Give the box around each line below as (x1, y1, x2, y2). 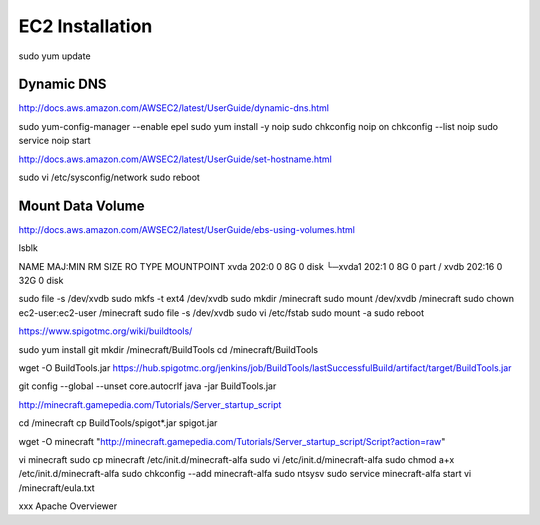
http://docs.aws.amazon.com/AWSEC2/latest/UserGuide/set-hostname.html (18, 153, 332, 165)
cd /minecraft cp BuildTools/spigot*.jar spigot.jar (18, 417, 218, 429)
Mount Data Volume (18, 197, 145, 214)
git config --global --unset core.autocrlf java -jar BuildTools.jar (18, 380, 277, 392)
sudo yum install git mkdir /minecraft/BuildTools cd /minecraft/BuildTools (18, 343, 319, 355)
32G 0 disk (18, 275, 64, 287)
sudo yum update (18, 50, 91, 62)
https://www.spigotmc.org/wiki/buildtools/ (18, 325, 193, 337)
